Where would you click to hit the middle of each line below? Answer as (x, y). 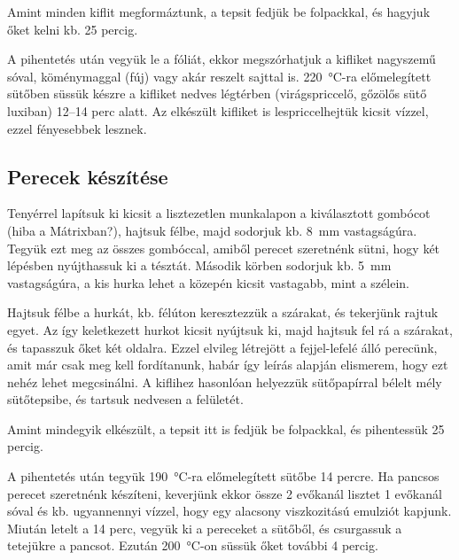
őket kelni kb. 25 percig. (73, 29)
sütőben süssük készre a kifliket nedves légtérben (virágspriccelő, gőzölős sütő (217, 93)
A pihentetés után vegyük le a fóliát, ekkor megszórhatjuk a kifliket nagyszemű (222, 59)
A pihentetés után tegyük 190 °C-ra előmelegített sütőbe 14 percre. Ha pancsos (223, 476)
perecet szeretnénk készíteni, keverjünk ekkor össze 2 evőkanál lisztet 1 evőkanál (225, 493)
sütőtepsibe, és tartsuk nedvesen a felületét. (125, 399)
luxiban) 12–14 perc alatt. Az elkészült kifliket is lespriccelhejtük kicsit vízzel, (218, 110)
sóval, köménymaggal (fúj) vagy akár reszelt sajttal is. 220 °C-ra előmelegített (219, 76)
